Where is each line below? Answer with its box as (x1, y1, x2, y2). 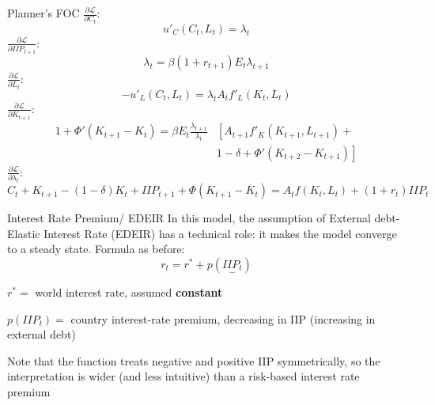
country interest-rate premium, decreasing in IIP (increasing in (70, 310, 376, 327)
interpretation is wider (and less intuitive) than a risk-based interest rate (7, 368, 360, 384)
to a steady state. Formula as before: (7, 240, 185, 257)
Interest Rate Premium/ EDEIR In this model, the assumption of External (7, 210, 371, 226)
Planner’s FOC (7, 5, 80, 21)
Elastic (7, 225, 40, 241)
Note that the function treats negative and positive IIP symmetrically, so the (7, 352, 380, 369)
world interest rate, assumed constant (35, 283, 223, 300)
